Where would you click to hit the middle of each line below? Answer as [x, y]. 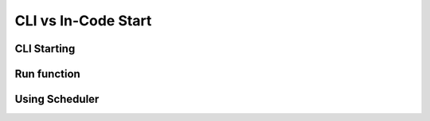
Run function [48, 74]
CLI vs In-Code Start [83, 21]
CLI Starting [45, 49]
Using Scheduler [57, 99]
